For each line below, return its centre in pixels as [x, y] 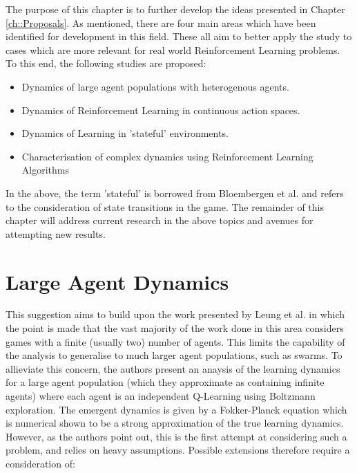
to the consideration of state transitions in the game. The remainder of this [165, 206]
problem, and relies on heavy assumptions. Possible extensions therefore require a [178, 450]
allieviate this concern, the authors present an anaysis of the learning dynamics [173, 368]
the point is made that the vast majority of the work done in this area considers [175, 328]
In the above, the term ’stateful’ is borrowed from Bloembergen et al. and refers [175, 193]
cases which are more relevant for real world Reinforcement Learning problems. [173, 49]
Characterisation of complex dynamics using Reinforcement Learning [167, 156]
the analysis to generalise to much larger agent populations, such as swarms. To [174, 355]
